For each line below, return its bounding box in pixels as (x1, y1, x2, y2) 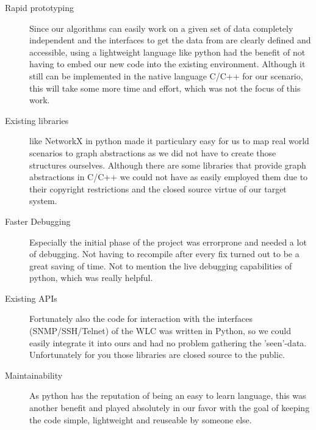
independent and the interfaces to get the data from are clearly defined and (29, 34, 311, 46)
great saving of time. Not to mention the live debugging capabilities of (29, 259, 292, 272)
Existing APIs (5, 291, 57, 304)
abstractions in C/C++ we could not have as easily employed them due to (29, 170, 308, 183)
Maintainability (5, 368, 63, 381)
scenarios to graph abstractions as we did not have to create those (29, 146, 276, 159)
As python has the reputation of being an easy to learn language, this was (29, 389, 306, 402)
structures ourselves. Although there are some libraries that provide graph (29, 158, 306, 171)
